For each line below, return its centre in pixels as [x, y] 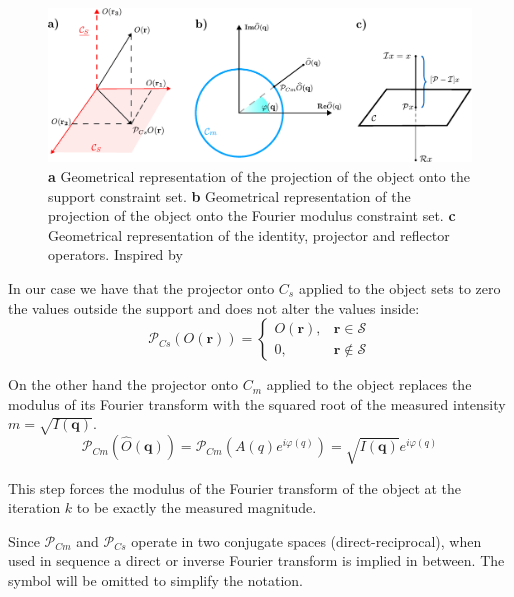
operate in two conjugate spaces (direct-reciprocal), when [306, 540]
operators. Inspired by [115, 254]
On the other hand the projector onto [123, 384]
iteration [34, 507]
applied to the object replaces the [369, 384]
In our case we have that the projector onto [141, 288]
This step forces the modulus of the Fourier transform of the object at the [235, 487]
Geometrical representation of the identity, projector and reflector [249, 234]
